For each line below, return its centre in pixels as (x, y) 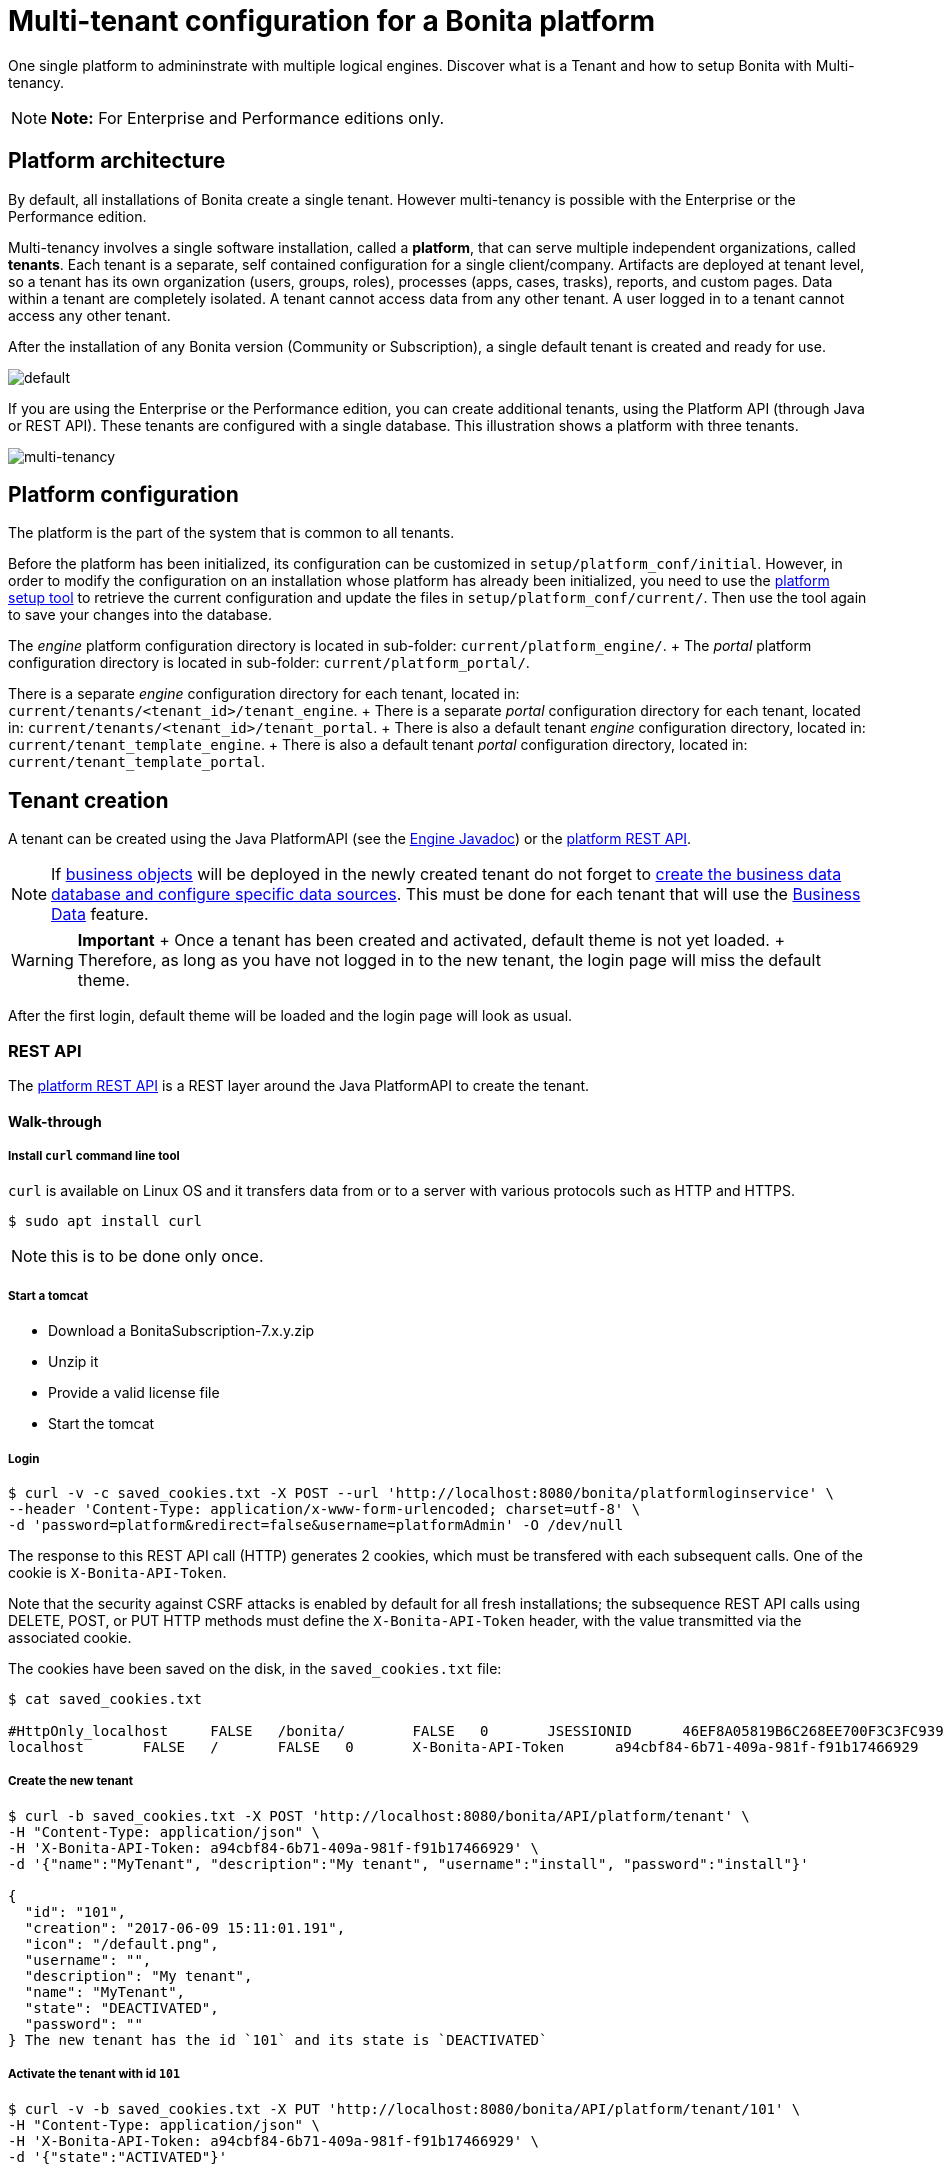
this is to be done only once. (157, 1256)
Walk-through (55, 1121)
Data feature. (100, 914)
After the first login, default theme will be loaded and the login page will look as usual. (290, 1016)
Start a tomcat (48, 1295)
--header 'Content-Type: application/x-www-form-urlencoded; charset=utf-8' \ (324, 1508)
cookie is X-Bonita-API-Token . (117, 1572)
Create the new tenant (70, 1781)
